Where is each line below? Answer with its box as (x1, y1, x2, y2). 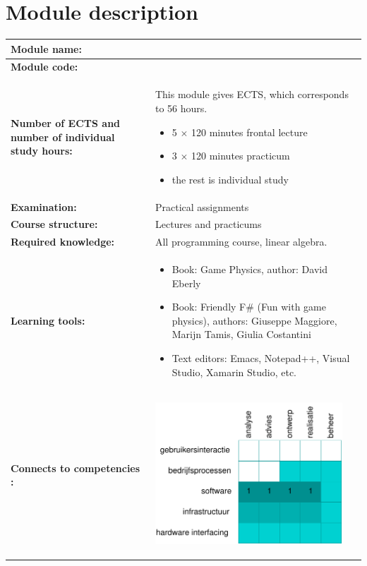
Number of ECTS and (11, 115, 121, 130)
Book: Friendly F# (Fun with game (172, 299, 326, 314)
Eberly (172, 275, 201, 290)
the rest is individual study (172, 171, 289, 186)
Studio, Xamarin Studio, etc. (172, 364, 296, 379)
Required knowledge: (11, 234, 115, 249)
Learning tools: (11, 313, 85, 327)
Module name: (11, 41, 82, 56)
